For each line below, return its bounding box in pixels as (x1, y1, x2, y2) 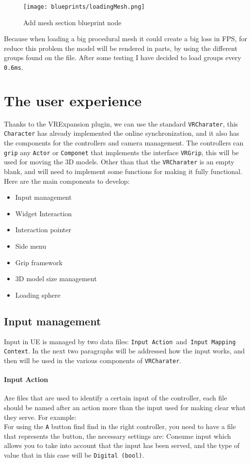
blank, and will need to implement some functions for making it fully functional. (4, 166, 242, 176)
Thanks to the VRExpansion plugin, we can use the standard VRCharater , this (4, 118, 238, 128)
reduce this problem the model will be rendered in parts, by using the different (4, 43, 237, 53)
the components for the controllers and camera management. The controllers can (4, 138, 244, 148)
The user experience (4, 90, 142, 110)
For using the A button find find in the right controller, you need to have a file (4, 421, 236, 431)
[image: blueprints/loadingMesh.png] (23, 3, 145, 10)
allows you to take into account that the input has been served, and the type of (4, 440, 240, 450)
